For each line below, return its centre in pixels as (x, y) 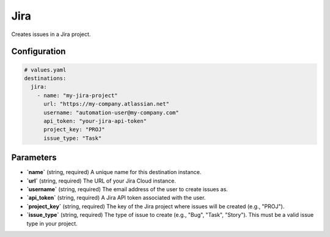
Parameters (34, 158)
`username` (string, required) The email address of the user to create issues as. (127, 189)
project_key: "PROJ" (74, 129)
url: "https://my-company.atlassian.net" (106, 104)
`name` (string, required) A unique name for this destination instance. (114, 172)
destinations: (45, 78)
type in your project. (52, 224)
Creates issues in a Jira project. (51, 34)
